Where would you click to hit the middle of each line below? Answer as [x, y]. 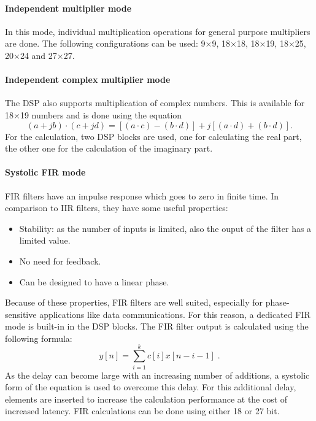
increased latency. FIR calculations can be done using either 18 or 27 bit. [142, 411]
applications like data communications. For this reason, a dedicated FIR [175, 314]
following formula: [39, 338]
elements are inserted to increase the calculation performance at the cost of [146, 399]
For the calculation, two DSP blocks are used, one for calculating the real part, [153, 136]
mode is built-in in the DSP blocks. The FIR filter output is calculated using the [157, 326]
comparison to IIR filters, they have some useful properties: [117, 208]
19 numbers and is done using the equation [101, 114]
